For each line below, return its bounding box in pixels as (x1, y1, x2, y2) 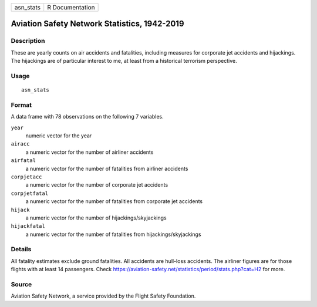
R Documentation (47, 4, 95, 11)
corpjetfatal (11, 190, 49, 197)
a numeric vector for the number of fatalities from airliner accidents (25, 165, 188, 172)
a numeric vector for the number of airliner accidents (25, 149, 154, 156)
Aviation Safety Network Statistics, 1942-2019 (11, 19, 184, 29)
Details (11, 245, 32, 254)
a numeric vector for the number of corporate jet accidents (25, 181, 168, 188)
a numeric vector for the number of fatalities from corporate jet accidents (25, 198, 203, 205)
